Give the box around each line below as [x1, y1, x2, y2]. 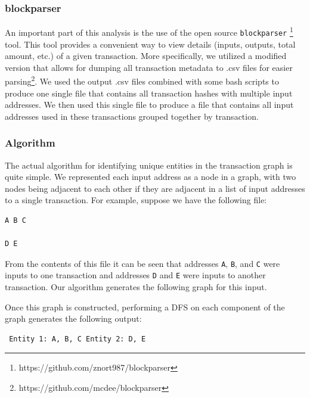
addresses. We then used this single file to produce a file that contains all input [5, 98, 294, 111]
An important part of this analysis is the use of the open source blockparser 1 [5, 24, 293, 38]
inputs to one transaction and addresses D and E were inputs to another [5, 269, 266, 281]
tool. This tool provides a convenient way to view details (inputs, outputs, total [5, 38, 296, 50]
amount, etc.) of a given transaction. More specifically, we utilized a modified [5, 49, 287, 62]
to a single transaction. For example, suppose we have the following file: [5, 194, 267, 206]
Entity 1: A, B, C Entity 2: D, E [9, 334, 146, 343]
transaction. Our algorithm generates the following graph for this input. [5, 281, 267, 293]
